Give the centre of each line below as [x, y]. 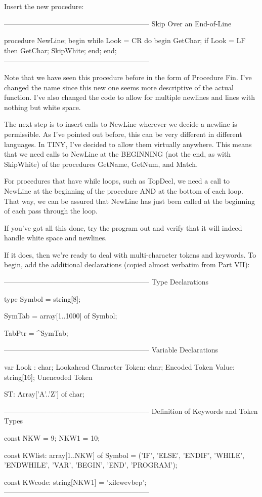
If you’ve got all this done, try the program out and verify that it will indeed [123, 227]
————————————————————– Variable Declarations [111, 350]
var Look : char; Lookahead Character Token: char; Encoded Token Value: [119, 367]
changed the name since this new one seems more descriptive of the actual [119, 87]
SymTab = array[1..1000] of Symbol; [61, 316]
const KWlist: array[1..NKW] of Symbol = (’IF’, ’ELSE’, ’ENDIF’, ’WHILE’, [124, 455]
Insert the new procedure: [44, 6]
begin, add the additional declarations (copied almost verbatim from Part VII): [127, 264]
